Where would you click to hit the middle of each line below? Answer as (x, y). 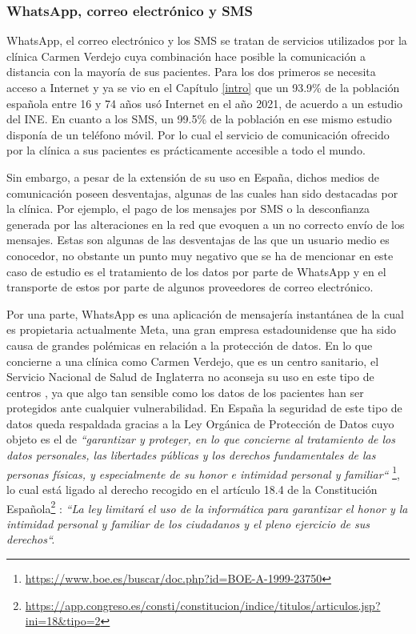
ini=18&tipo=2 (63, 621)
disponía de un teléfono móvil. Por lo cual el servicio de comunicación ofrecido (198, 134)
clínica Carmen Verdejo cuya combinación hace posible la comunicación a (186, 56)
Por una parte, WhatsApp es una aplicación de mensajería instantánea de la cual (205, 313)
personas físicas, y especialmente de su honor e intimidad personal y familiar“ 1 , (203, 472)
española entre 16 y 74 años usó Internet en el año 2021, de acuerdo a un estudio (205, 103)
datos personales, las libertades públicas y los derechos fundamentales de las (191, 455)
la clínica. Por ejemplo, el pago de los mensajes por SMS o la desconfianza (188, 209)
